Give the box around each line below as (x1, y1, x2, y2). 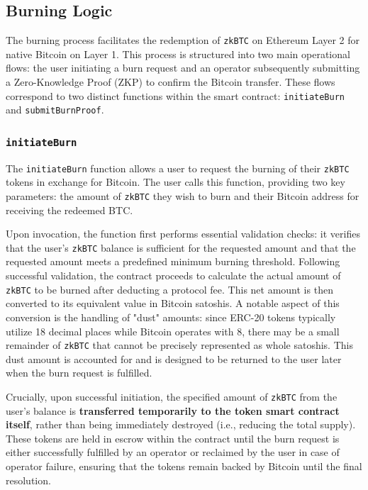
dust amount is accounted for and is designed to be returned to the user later (6, 351, 342, 366)
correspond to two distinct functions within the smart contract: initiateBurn (6, 88, 345, 103)
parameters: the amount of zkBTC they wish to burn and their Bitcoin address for (6, 188, 359, 203)
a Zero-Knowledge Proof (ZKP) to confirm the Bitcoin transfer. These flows (6, 74, 335, 89)
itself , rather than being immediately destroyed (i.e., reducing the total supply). (6, 417, 356, 432)
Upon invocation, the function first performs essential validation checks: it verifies (6, 226, 360, 241)
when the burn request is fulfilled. (6, 365, 152, 380)
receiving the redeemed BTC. (6, 202, 133, 217)
